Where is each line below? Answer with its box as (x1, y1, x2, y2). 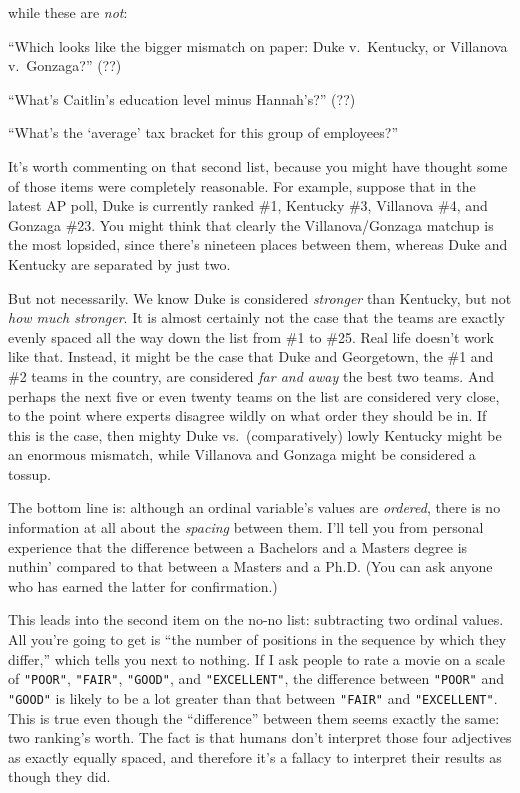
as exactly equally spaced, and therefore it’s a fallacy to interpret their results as (8, 746, 502, 767)
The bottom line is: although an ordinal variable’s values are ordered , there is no (8, 497, 501, 518)
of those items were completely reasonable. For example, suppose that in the (8, 175, 476, 196)
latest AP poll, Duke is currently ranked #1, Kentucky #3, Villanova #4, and (8, 195, 488, 216)
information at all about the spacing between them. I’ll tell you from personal (8, 517, 484, 538)
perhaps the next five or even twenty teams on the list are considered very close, (8, 385, 500, 406)
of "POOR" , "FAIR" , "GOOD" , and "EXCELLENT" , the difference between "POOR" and (8, 668, 505, 689)
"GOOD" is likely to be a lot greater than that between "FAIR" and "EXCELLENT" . (8, 687, 498, 708)
